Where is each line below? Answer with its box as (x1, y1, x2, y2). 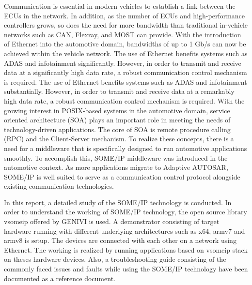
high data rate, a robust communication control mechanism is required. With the (4, 95, 245, 105)
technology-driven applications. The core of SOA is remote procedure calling (4, 124, 231, 134)
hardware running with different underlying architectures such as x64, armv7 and (4, 225, 245, 236)
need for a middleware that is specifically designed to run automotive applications (4, 143, 247, 153)
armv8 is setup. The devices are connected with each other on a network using (4, 235, 236, 245)
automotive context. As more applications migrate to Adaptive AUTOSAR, (4, 162, 228, 172)
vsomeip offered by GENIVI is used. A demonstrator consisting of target (4, 216, 220, 226)
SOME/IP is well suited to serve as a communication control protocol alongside (4, 171, 240, 181)
